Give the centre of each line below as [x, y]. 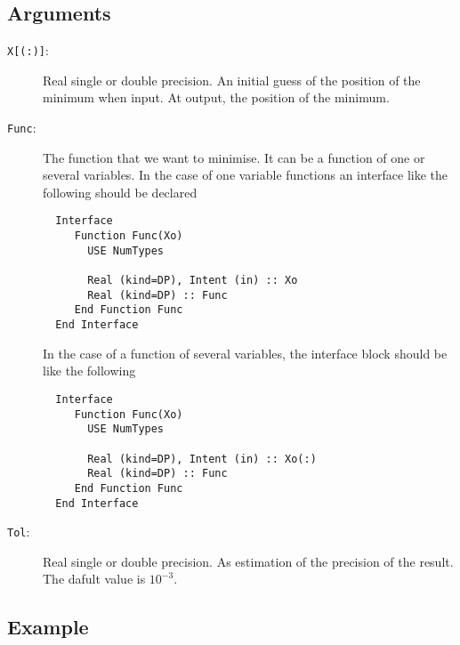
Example [48, 627]
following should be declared [120, 192]
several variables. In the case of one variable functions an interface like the [246, 175]
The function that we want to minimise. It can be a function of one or [234, 157]
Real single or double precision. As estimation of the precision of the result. [248, 561]
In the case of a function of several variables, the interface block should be [245, 353]
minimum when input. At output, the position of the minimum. [216, 97]
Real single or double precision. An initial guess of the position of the [232, 80]
